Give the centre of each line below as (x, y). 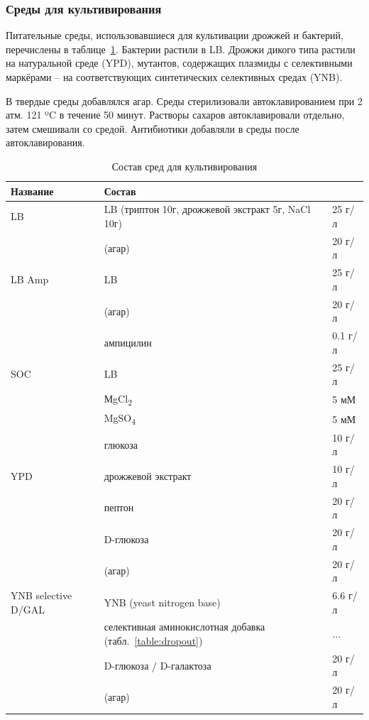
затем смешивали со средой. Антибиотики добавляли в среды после (153, 128)
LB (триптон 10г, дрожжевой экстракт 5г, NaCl (207, 209)
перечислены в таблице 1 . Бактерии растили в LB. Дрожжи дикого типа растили (181, 49)
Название (32, 191)
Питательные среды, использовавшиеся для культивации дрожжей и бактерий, (175, 35)
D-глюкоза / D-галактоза (158, 665)
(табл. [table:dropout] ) (153, 640)
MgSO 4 (120, 419)
